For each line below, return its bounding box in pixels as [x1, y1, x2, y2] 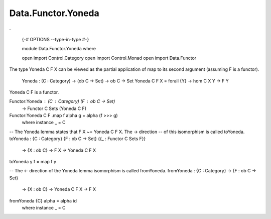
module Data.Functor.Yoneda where [22, 46, 96, 52]
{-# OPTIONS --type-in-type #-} [22, 36, 89, 42]
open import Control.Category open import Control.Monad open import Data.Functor [22, 55, 197, 61]
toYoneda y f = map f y [9, 159, 57, 165]
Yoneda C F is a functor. [9, 89, 59, 95]
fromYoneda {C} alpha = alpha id [9, 197, 77, 203]
